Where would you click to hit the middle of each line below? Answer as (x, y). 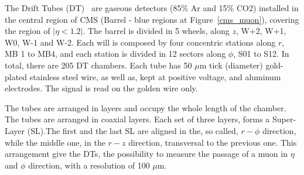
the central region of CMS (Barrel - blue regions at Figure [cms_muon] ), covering (152, 19)
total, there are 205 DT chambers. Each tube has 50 (98, 65)
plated (16, 76)
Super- (284, 119)
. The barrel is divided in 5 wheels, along (156, 31)
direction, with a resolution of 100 (89, 165)
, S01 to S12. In (261, 54)
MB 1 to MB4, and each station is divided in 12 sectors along (115, 54)
